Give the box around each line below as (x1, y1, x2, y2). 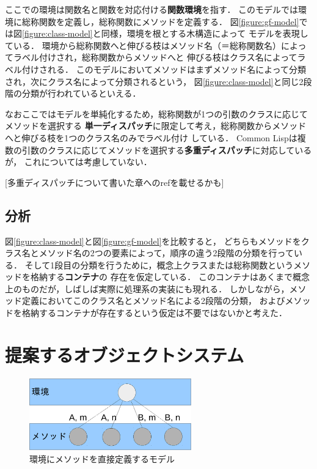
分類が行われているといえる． (21, 87, 141, 100)
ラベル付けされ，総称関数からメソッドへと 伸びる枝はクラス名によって (13, 51, 297, 64)
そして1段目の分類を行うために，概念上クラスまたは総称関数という (24, 258, 294, 271)
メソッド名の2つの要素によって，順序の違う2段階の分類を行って (38, 246, 294, 259)
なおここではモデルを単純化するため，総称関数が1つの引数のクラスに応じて (5, 107, 308, 120)
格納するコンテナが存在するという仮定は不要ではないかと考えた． (21, 306, 287, 319)
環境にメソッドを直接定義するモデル (29, 452, 175, 465)
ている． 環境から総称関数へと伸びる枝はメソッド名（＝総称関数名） (5, 39, 281, 51)
